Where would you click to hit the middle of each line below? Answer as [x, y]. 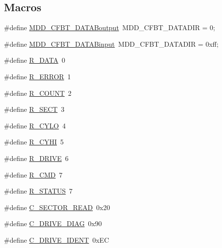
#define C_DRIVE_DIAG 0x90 [53, 223]
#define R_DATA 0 [35, 60]
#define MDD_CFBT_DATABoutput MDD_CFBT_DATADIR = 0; [110, 27]
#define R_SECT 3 [34, 109]
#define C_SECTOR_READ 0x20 [57, 207]
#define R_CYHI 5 [34, 142]
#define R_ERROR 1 [37, 76]
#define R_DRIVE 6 [36, 158]
